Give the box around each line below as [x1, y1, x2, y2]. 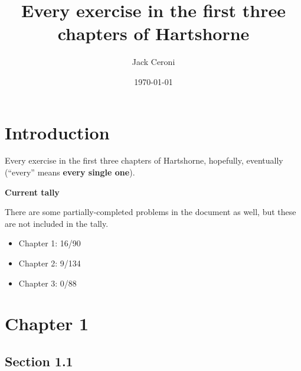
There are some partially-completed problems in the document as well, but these [5, 206, 296, 218]
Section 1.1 [5, 352, 73, 370]
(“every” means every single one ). [5, 166, 135, 178]
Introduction [5, 120, 110, 144]
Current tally [5, 185, 60, 198]
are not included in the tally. [5, 217, 109, 229]
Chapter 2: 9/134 [18, 257, 81, 269]
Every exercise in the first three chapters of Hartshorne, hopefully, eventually [5, 154, 283, 167]
